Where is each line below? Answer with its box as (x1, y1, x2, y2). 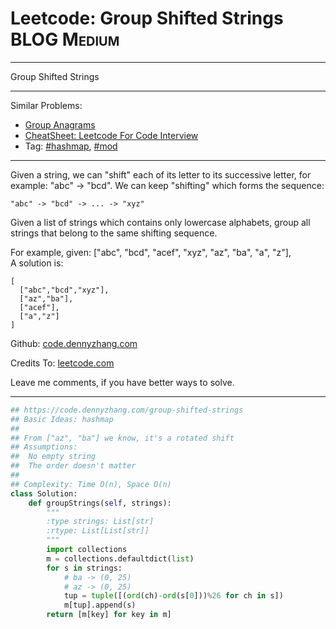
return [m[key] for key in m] (46, 610, 172, 620)
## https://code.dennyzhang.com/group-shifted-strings (10, 405, 244, 415)
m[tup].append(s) (63, 600, 137, 611)
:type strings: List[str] (46, 517, 155, 527)
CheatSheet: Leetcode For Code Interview (24, 129, 199, 141)
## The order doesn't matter (10, 461, 137, 471)
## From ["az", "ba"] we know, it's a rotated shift (10, 433, 235, 443)
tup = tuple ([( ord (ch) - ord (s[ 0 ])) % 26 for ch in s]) (63, 591, 284, 601)
